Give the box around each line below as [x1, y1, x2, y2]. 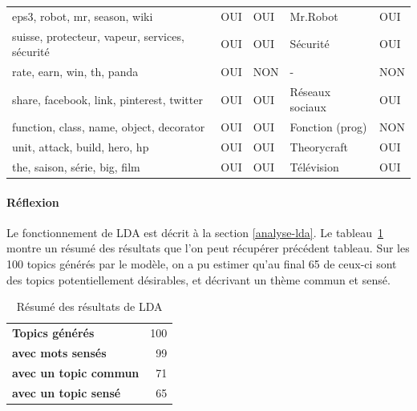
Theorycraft [289, 139, 349, 155]
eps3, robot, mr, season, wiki [12, 7, 153, 24]
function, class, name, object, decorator [12, 119, 205, 135]
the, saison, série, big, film [12, 159, 140, 175]
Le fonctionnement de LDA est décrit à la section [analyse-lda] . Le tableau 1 [6, 224, 384, 240]
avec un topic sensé [12, 384, 121, 401]
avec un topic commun [12, 364, 140, 381]
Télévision [289, 159, 339, 175]
